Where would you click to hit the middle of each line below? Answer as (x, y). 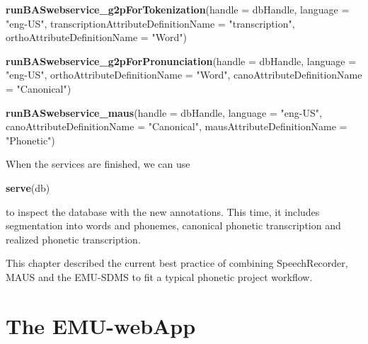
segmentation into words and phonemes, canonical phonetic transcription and (173, 225)
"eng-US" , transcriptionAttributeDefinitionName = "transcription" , (150, 23)
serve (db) (28, 187)
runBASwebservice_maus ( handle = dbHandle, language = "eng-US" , (164, 112)
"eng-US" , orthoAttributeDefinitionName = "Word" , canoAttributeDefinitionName (184, 75)
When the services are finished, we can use (98, 164)
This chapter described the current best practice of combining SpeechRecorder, (177, 263)
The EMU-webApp (101, 325)
